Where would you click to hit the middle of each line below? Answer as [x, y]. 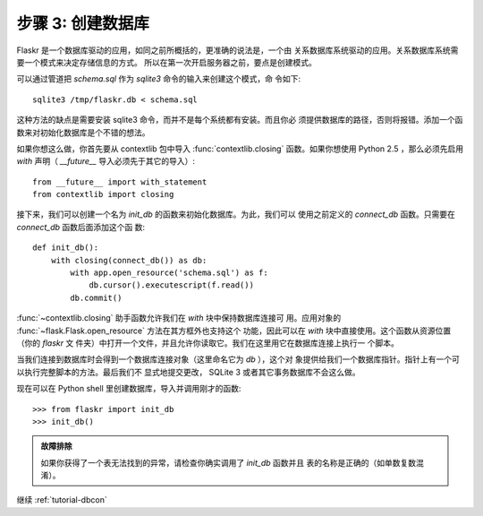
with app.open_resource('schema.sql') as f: [169, 273]
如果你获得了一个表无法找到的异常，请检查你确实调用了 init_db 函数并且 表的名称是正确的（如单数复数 [229, 462]
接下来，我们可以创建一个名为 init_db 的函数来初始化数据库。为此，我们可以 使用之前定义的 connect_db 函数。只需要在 [236, 214]
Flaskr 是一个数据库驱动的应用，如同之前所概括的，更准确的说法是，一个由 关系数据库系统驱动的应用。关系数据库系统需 [237, 50]
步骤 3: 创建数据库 [83, 23]
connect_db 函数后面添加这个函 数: [81, 227]
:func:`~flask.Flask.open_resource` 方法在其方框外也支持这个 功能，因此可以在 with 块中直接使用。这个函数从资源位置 [234, 331]
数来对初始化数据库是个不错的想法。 [83, 132]
